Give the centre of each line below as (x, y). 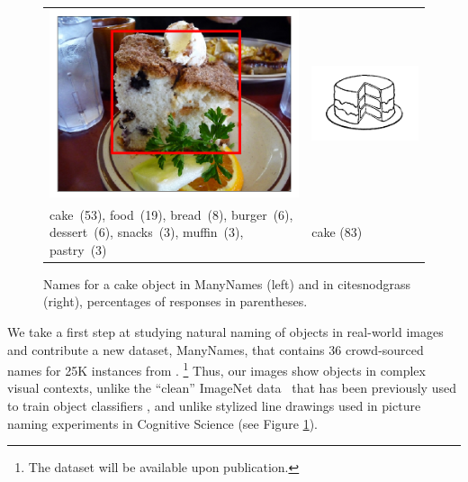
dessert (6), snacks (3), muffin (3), (147, 232)
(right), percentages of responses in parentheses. (175, 301)
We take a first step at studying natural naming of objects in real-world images (225, 332)
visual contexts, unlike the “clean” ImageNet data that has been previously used (232, 388)
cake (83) (337, 232)
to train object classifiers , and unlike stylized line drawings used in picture (214, 406)
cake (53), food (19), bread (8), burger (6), (171, 214)
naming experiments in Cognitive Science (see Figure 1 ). (162, 423)
